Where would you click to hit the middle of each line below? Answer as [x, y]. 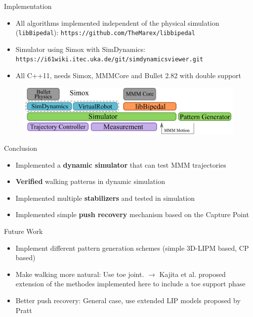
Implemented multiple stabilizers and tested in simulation [105, 198]
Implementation [28, 6]
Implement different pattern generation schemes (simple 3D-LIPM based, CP [132, 248]
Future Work [23, 231]
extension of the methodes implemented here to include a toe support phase [130, 284]
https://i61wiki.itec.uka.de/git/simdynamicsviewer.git [109, 60]
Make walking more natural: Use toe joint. [80, 274]
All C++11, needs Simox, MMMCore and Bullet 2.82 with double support [128, 75]
